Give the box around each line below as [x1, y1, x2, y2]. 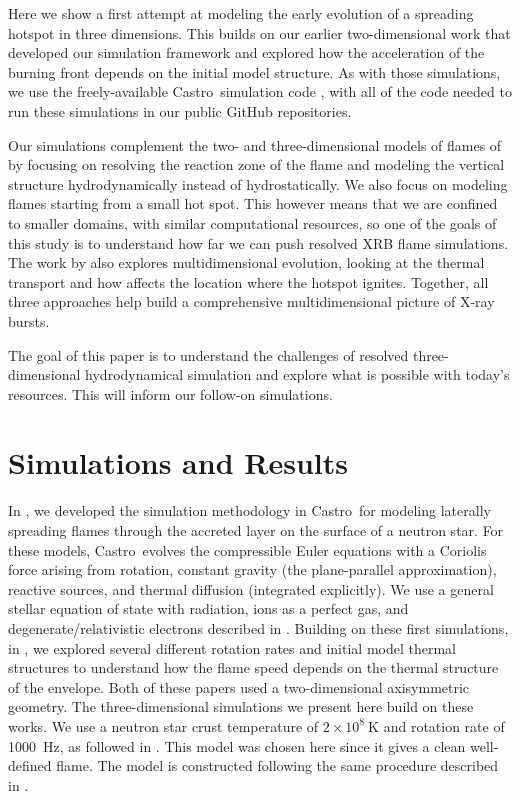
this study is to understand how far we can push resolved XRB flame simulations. [8, 232, 509, 253]
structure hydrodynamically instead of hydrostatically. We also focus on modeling [8, 173, 508, 194]
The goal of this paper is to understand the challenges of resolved [8, 344, 409, 365]
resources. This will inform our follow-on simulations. [8, 383, 333, 404]
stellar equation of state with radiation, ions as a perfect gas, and [8, 598, 409, 619]
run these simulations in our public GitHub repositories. [8, 100, 352, 121]
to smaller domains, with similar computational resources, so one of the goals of [8, 212, 497, 233]
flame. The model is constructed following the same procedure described [56, 755, 499, 776]
